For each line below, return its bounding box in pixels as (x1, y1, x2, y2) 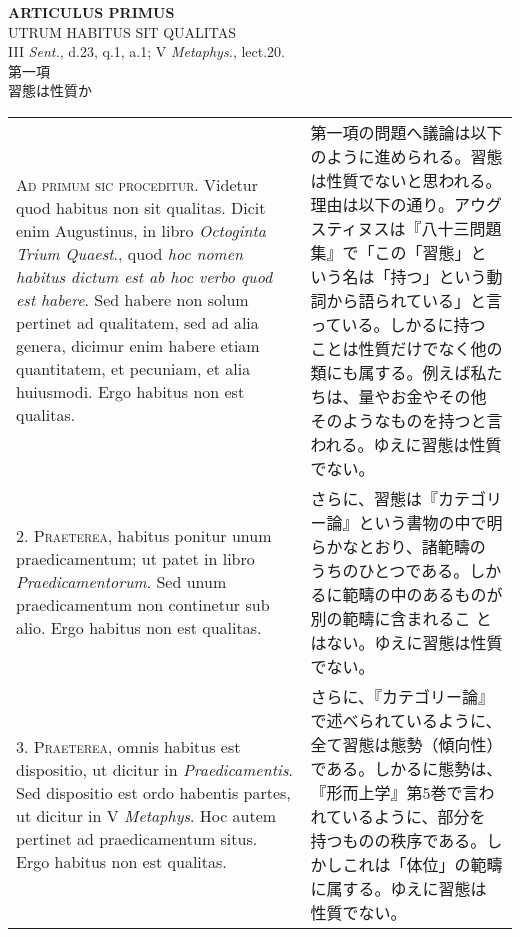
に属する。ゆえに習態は (310, 876, 487, 900)
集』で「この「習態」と (310, 240, 487, 264)
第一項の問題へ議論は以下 (310, 120, 503, 144)
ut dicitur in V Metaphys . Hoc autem (16, 803, 277, 827)
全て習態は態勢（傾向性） (310, 732, 503, 756)
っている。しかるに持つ (310, 312, 486, 336)
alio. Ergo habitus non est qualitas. (16, 616, 262, 640)
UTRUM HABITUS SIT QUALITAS (8, 21, 237, 42)
